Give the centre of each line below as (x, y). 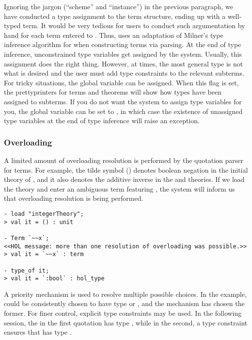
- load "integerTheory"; (44, 214)
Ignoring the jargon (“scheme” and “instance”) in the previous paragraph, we (118, 6)
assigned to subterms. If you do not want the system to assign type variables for (123, 101)
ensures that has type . (38, 332)
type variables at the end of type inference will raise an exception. (102, 121)
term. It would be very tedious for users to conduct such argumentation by (134, 25)
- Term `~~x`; (27, 238)
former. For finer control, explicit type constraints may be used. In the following (123, 313)
